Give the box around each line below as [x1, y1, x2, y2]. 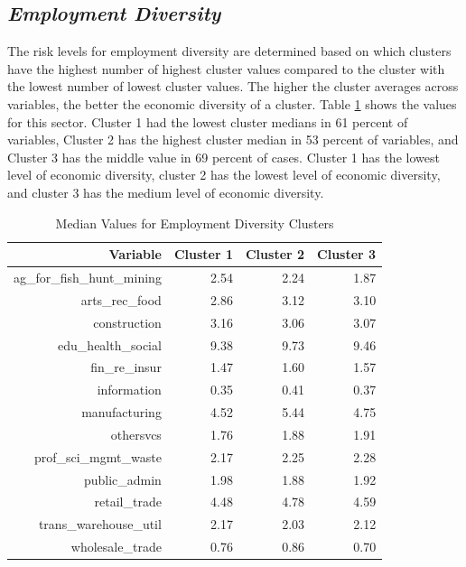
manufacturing [81, 403, 162, 422]
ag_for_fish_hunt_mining [14, 267, 162, 286]
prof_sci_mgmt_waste [33, 447, 162, 466]
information [97, 380, 162, 399]
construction [93, 312, 162, 331]
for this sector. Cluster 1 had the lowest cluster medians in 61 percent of [7, 112, 408, 131]
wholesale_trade [70, 537, 162, 556]
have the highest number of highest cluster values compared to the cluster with [7, 59, 445, 78]
